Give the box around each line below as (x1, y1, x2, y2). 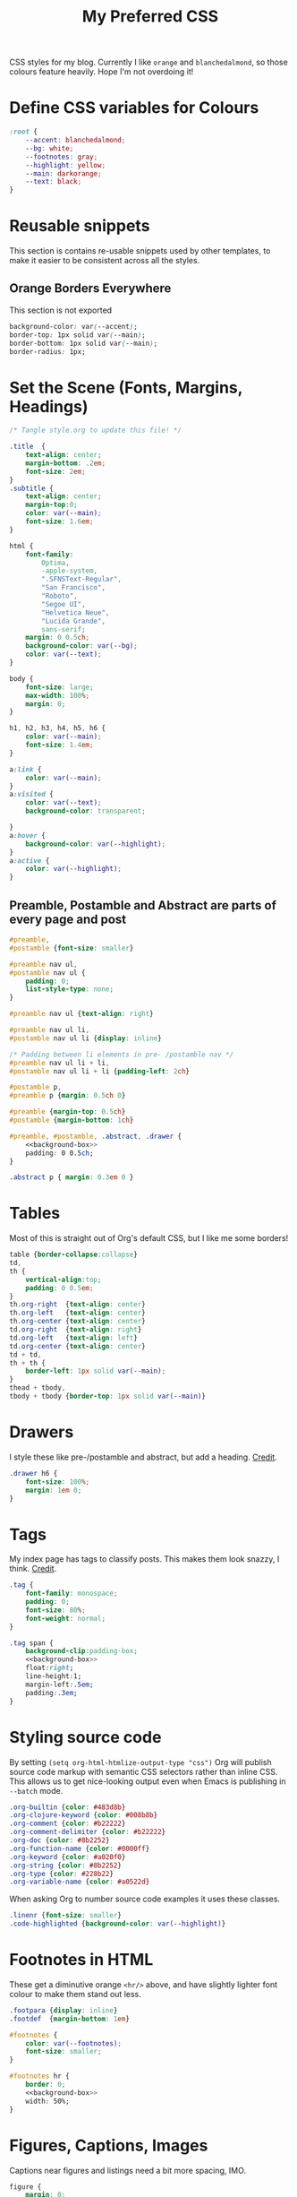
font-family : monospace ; (25, 1589, 118, 1598)
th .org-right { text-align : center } (9, 1300, 146, 1309)
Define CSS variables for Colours (9, 98, 259, 118)
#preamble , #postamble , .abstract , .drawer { (9, 1132, 182, 1141)
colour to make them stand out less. (9, 1988, 141, 1999)
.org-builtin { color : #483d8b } (9, 1803, 126, 1812)
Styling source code (9, 1727, 162, 1747)
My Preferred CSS (81, 6, 219, 27)
